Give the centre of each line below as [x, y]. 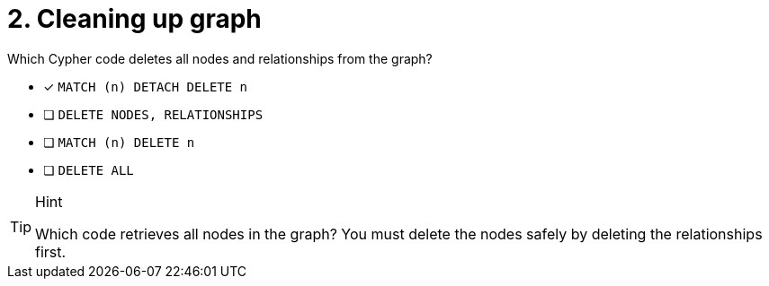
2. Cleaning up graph [134, 19]
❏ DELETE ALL [89, 169]
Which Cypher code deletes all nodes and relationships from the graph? [220, 58]
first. [51, 251]
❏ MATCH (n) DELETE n [119, 142]
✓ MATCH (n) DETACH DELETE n [146, 86]
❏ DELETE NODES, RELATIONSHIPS [153, 114]
